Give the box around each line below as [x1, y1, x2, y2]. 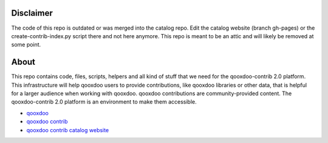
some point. [11, 41, 41, 48]
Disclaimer [11, 8, 53, 18]
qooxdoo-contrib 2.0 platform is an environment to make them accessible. [11, 98, 197, 105]
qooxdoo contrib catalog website [26, 126, 109, 133]
